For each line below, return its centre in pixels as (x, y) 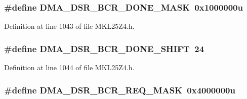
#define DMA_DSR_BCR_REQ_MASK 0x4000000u (120, 90)
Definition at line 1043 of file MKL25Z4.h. (69, 26)
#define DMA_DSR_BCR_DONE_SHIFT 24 (104, 48)
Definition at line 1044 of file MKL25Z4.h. (69, 67)
